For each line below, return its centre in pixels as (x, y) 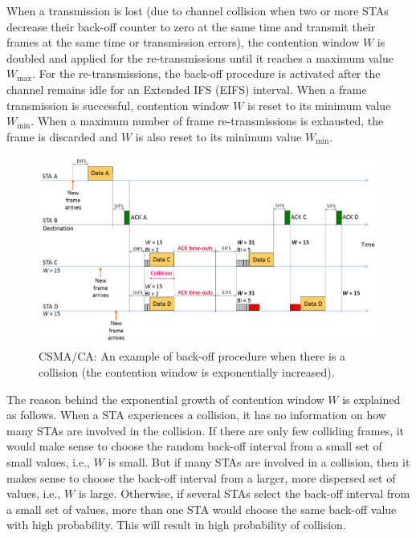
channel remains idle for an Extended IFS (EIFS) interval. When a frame (187, 89)
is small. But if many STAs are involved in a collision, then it (259, 461)
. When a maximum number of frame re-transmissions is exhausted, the (207, 121)
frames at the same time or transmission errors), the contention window (183, 42)
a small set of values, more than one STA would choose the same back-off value (202, 509)
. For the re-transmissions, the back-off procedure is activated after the (206, 73)
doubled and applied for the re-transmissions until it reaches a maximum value (200, 57)
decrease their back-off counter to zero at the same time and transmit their (191, 26)
